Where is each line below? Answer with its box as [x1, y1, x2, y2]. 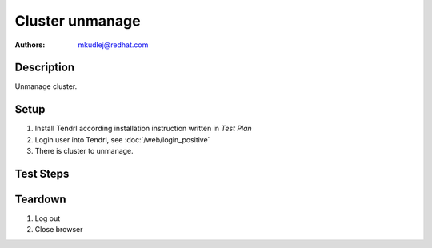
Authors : [14, 40, 46, 50]
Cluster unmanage [14, 12, 141, 30]
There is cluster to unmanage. [34, 146, 134, 156]
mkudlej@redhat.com [78, 40, 149, 50]
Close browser [34, 225, 83, 234]
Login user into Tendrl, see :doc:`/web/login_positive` [34, 134, 210, 144]
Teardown [14, 192, 67, 206]
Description [14, 61, 75, 74]
